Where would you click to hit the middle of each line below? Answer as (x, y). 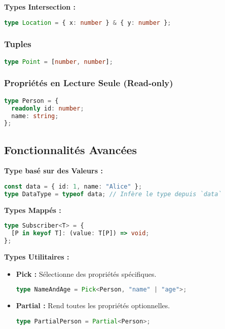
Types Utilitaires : (37, 257)
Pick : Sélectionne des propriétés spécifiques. (86, 273)
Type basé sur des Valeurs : (53, 171)
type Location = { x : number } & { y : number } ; (88, 23)
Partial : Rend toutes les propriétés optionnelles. (93, 305)
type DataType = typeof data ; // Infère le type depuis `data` (113, 194)
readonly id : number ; (48, 108)
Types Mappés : (33, 210)
